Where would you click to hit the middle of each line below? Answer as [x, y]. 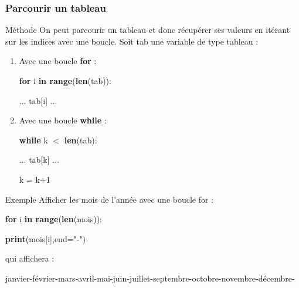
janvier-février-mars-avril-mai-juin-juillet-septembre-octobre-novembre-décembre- [150, 278]
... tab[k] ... [39, 160]
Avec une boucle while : [63, 120]
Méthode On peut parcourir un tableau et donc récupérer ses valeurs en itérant [148, 30]
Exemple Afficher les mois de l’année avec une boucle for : [110, 199]
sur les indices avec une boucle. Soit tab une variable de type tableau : [132, 41]
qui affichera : [30, 258]
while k [33, 140]
